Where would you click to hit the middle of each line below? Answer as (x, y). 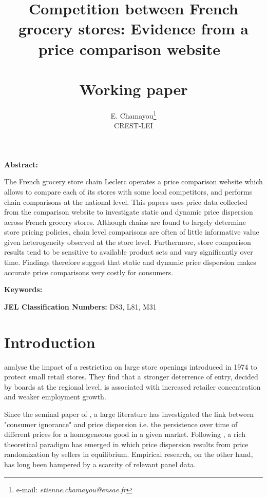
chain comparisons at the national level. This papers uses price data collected (126, 202)
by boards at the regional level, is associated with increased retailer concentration (132, 386)
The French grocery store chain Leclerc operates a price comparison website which (133, 181)
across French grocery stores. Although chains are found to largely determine (125, 222)
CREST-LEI (133, 126)
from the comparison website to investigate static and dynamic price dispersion (129, 212)
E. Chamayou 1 (133, 114)
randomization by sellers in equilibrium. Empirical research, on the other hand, (129, 454)
